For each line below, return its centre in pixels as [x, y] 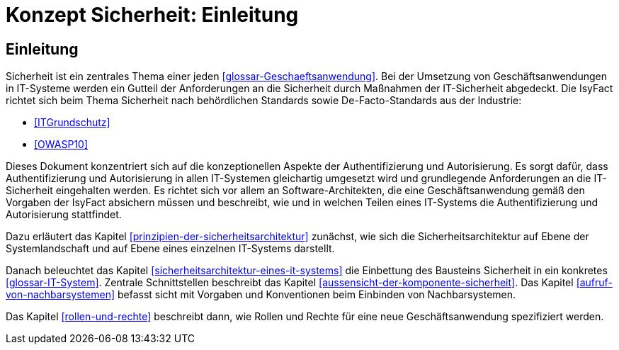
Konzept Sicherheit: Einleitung [152, 15]
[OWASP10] [61, 145]
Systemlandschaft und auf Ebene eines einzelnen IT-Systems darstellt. [170, 249]
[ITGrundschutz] [72, 123]
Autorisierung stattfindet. [64, 215]
